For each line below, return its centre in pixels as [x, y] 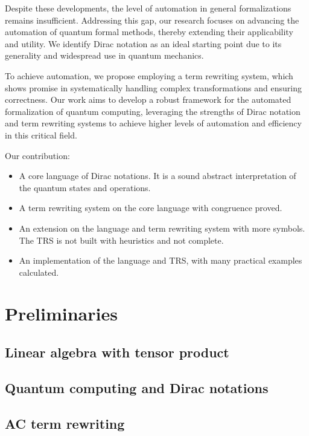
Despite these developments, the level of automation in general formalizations [148, 8]
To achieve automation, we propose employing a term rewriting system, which [149, 75]
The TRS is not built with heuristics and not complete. [121, 240]
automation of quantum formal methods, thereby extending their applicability [149, 32]
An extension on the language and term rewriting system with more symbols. [162, 228]
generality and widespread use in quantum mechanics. [104, 55]
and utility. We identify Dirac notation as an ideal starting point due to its [143, 43]
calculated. [39, 272]
